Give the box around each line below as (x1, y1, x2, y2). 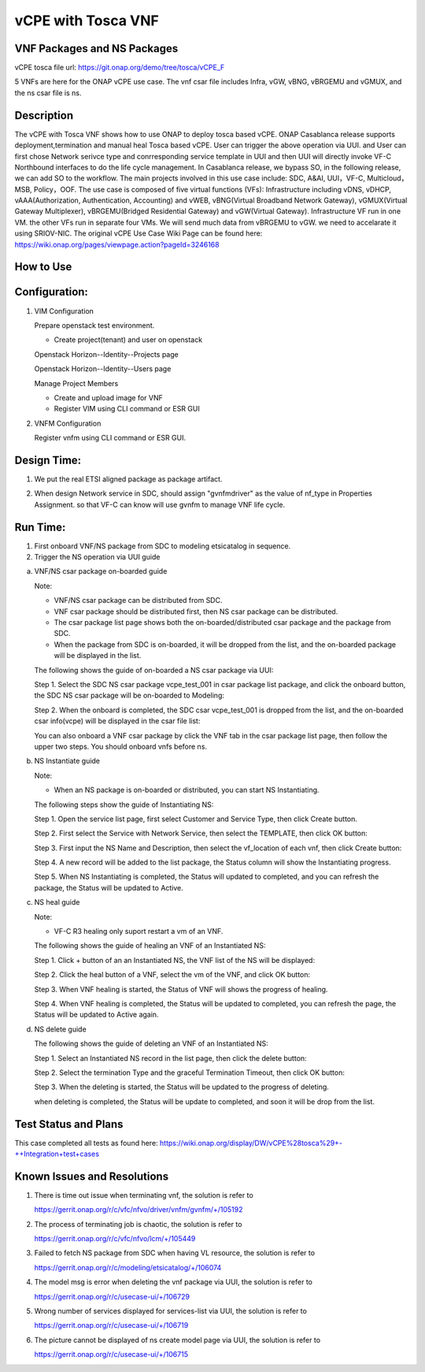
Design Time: (14, 453, 82, 467)
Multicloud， (367, 173, 408, 183)
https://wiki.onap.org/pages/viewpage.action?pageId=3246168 (14, 240, 220, 249)
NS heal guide (34, 898, 80, 907)
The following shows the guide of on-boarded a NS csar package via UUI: (34, 665, 274, 675)
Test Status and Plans (14, 1117, 124, 1131)
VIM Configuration (34, 306, 94, 315)
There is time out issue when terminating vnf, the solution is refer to (34, 1190, 253, 1199)
